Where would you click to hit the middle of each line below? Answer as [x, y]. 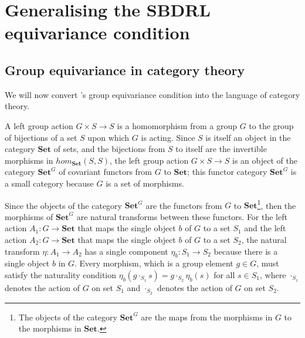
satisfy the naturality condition [61, 274]
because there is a [246, 251]
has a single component [126, 251]
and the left [265, 228]
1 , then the [277, 204]
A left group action [39, 125]
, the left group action [149, 160]
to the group [271, 125]
